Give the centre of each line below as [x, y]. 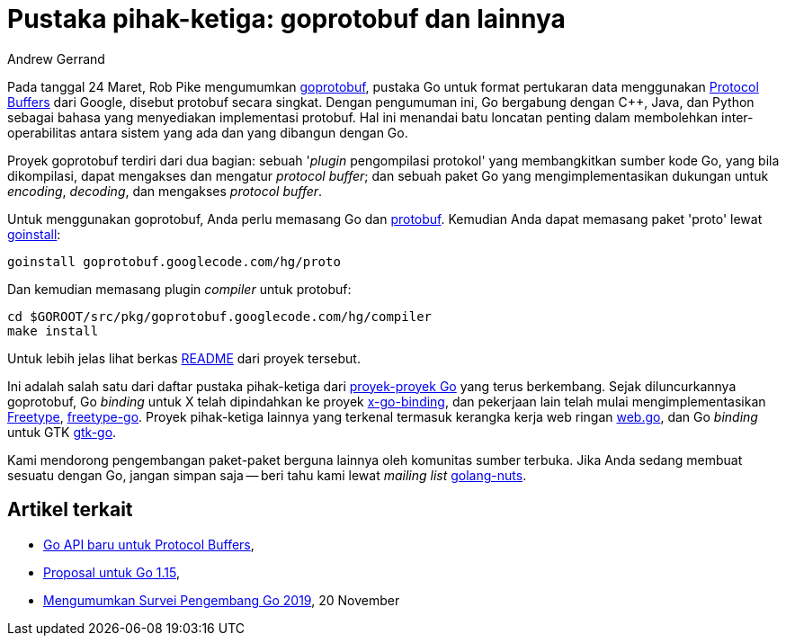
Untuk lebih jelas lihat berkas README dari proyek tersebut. [184, 358]
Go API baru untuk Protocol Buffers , [149, 544]
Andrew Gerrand [56, 58]
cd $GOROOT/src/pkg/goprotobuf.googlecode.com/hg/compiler [220, 316]
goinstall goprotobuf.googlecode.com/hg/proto [174, 261]
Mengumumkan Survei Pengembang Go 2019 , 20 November [222, 600]
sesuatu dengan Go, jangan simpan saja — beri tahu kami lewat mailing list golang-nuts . [267, 475]
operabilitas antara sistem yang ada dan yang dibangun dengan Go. [208, 132]
